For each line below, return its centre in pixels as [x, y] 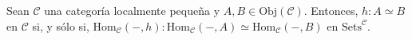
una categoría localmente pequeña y [132, 10]
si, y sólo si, [61, 25]
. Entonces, [331, 10]
